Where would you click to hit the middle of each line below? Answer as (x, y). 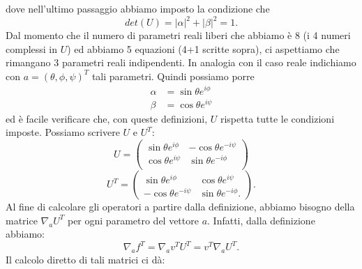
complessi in (32, 48)
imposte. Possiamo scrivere (63, 132)
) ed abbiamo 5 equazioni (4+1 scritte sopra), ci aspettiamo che (203, 48)
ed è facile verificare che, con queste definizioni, (107, 118)
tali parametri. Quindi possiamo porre (173, 76)
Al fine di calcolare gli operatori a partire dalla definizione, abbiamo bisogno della (180, 207)
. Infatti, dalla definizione (261, 220)
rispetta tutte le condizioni (277, 118)
